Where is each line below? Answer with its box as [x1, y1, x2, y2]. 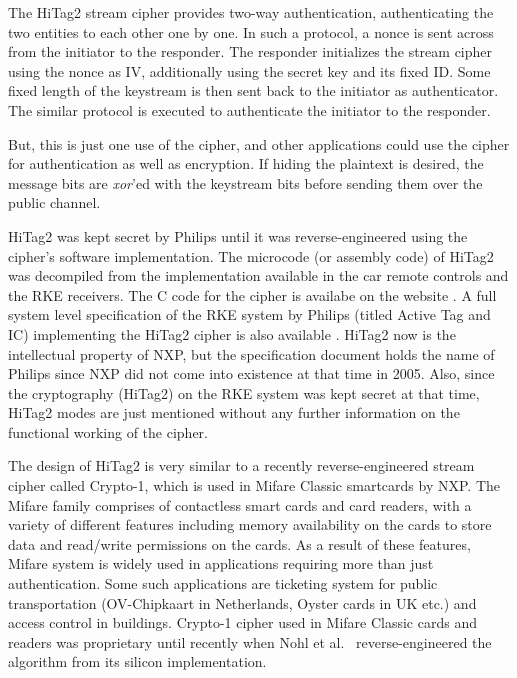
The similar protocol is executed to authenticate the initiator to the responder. [8, 99, 491, 120]
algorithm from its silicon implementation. [8, 651, 267, 672]
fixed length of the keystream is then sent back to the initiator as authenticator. [8, 80, 499, 101]
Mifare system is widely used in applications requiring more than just [8, 553, 434, 574]
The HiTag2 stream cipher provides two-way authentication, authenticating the [8, 2, 494, 22]
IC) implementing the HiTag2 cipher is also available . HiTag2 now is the [8, 323, 456, 344]
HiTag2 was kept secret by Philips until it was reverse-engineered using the [8, 225, 468, 246]
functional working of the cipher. [8, 421, 209, 442]
